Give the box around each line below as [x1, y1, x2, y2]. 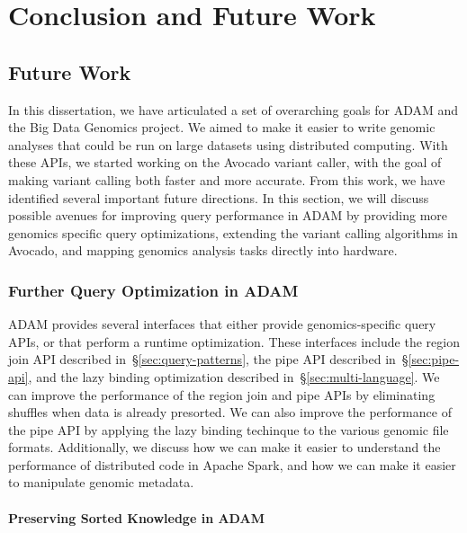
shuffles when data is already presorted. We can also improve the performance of [8, 403, 452, 422]
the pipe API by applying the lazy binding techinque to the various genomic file [8, 420, 449, 439]
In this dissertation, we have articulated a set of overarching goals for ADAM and [8, 100, 459, 119]
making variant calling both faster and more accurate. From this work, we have [8, 170, 445, 189]
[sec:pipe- [408, 350, 460, 369]
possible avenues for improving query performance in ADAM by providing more [8, 206, 448, 225]
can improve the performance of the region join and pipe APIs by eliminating [8, 385, 436, 404]
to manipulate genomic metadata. [8, 473, 194, 492]
